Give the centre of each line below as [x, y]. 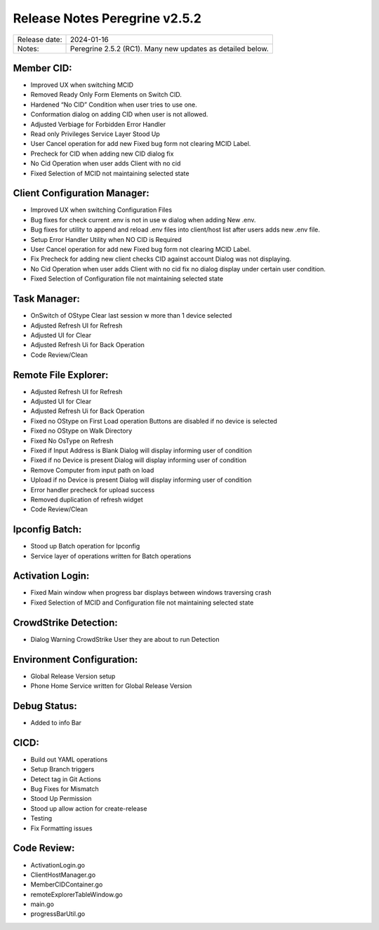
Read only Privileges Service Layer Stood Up [95, 134]
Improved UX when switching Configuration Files [101, 210]
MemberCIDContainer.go [67, 884]
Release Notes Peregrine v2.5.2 [107, 18]
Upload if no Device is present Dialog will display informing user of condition [141, 480]
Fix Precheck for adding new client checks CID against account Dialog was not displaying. [161, 259]
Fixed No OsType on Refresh [72, 440]
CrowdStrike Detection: [66, 622]
